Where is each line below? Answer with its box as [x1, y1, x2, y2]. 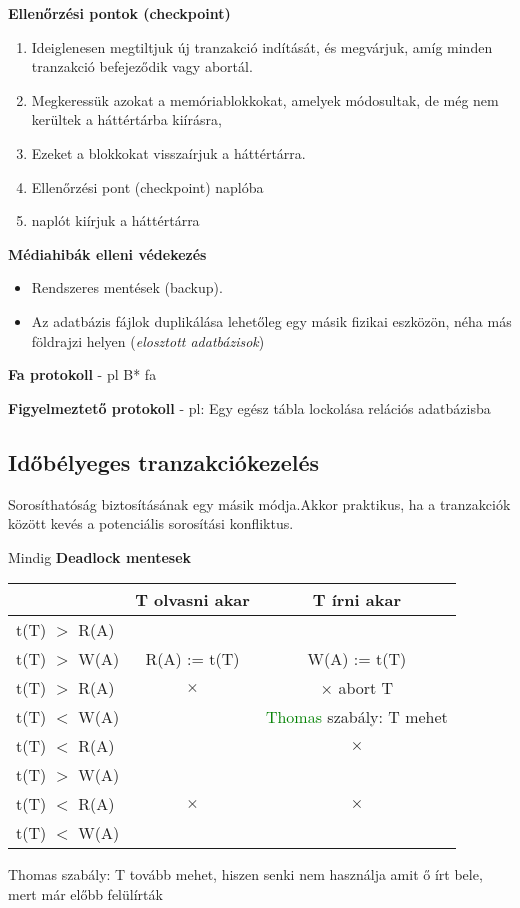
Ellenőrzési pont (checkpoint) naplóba [31, 176, 264, 197]
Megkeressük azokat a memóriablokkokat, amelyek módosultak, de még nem [31, 89, 499, 110]
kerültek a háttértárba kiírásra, [31, 109, 222, 130]
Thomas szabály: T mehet [265, 705, 448, 729]
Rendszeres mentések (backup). [31, 277, 223, 298]
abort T [338, 676, 394, 700]
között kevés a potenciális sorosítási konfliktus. [8, 513, 294, 534]
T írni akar [312, 588, 401, 612]
